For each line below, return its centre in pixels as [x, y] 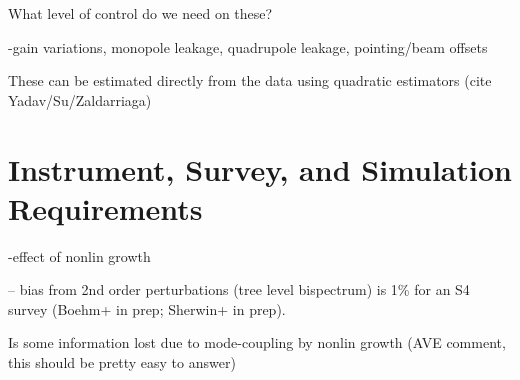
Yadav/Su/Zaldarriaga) [80, 99]
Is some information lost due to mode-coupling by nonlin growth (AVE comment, [257, 342]
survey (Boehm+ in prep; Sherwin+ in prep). [147, 308]
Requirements [105, 207]
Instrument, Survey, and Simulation [260, 168]
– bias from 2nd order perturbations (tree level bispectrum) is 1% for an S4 [239, 289]
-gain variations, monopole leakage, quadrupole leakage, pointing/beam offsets [248, 46]
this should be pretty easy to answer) [122, 362]
